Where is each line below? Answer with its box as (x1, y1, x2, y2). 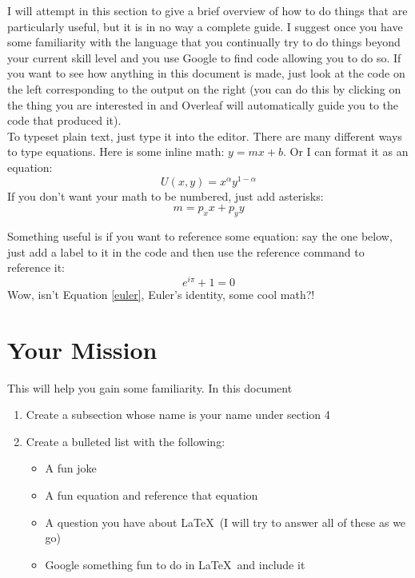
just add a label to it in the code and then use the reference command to (7, 243, 365, 260)
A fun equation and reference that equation (45, 486, 258, 503)
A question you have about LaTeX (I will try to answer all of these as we (45, 513, 406, 530)
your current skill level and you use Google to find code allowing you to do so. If (7, 49, 401, 66)
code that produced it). (7, 112, 122, 129)
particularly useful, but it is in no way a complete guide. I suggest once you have (7, 18, 403, 34)
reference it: (7, 259, 66, 276)
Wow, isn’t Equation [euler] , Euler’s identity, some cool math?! (7, 285, 315, 302)
